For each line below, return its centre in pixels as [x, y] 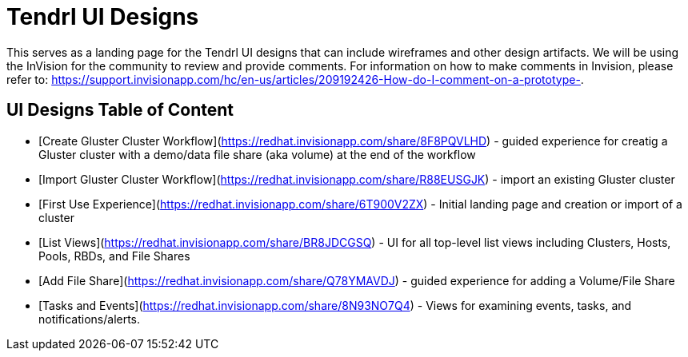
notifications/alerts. [90, 319]
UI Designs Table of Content [120, 110]
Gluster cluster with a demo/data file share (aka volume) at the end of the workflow [257, 154]
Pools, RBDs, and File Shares [114, 256]
